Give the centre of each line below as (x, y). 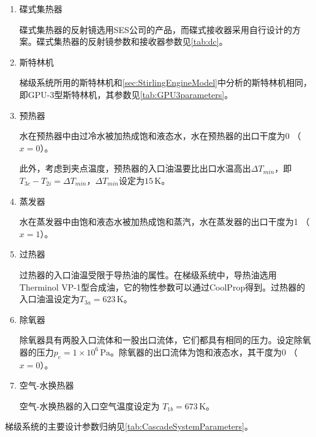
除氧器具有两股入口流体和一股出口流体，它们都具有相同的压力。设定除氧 (165, 340)
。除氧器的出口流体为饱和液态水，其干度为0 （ (204, 351)
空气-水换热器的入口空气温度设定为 (89, 405)
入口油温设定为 (49, 299)
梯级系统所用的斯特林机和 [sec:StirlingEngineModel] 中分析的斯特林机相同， (165, 82)
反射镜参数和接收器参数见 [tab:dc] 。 (158, 41)
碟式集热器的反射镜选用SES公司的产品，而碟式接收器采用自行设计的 (156, 29)
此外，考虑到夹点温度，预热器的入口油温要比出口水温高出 (135, 168)
